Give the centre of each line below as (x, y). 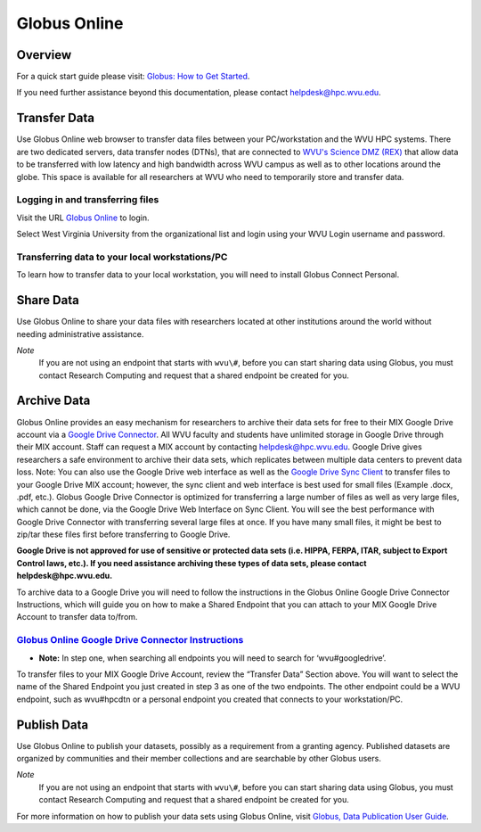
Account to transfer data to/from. (77, 617)
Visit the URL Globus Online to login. (83, 218)
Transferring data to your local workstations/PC (122, 257)
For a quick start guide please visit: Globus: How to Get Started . (133, 77)
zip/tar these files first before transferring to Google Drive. (123, 534)
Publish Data (53, 725)
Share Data (48, 300)
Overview (44, 55)
